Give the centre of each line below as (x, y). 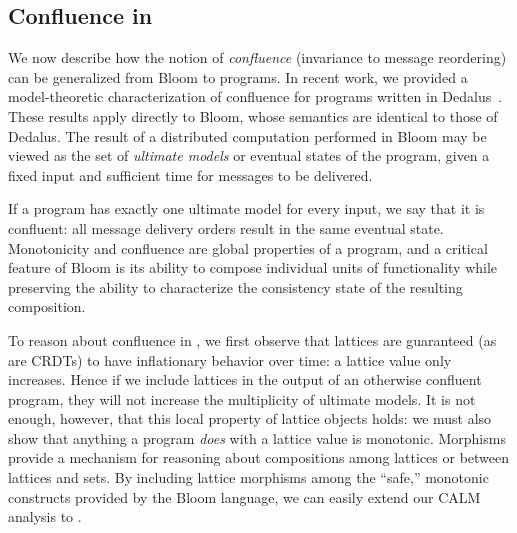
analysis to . (45, 516)
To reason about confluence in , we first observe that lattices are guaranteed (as (252, 339)
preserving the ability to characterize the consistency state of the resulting (235, 286)
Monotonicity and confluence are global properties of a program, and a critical (248, 247)
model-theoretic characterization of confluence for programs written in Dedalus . (255, 96)
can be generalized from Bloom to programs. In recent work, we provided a (238, 76)
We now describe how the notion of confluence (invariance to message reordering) (257, 57)
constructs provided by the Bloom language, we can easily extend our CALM (244, 496)
